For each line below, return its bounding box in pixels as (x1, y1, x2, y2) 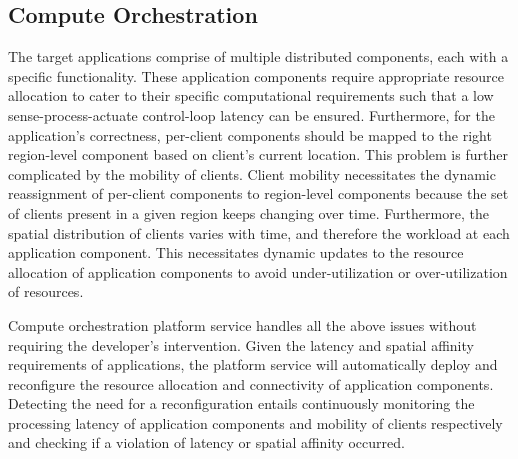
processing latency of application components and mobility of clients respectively (8, 412, 503, 433)
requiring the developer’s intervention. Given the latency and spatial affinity (8, 334, 474, 355)
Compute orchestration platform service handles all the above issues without (8, 314, 477, 335)
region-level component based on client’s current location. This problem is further (8, 144, 508, 165)
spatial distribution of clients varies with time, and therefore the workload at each (8, 222, 510, 243)
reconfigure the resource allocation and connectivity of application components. (8, 373, 494, 394)
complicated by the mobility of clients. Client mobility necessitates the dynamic (8, 163, 496, 184)
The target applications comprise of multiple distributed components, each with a (8, 46, 509, 67)
